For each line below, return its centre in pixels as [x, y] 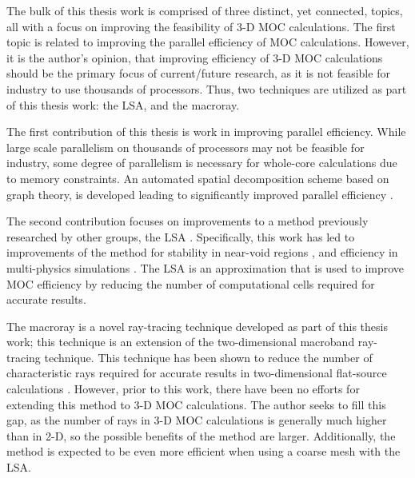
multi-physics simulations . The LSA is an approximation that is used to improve [206, 267]
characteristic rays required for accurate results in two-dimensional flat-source [197, 373]
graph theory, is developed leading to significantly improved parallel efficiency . [200, 194]
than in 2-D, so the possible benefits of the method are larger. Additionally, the [201, 435]
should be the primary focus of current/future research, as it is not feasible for [198, 73]
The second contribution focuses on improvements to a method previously [188, 221]
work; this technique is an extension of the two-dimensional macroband [181, 342]
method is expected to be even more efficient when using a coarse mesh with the [204, 451]
